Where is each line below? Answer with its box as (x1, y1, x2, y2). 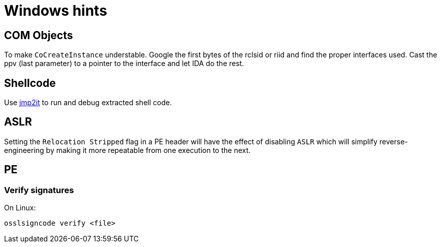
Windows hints (4, 2, 107, 19)
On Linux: (4, 203, 36, 212)
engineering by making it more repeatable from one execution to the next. (4, 145, 251, 155)
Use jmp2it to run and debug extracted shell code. (4, 98, 172, 107)
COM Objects (4, 28, 73, 42)
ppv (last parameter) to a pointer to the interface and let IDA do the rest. (4, 59, 244, 68)
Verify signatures (4, 184, 74, 195)
